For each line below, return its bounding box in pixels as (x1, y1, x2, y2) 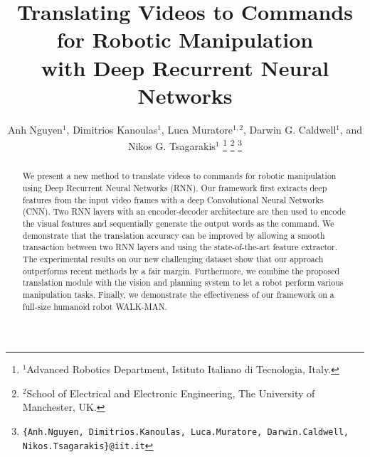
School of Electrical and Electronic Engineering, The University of (26, 385, 315, 400)
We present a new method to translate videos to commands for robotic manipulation (22, 170, 337, 182)
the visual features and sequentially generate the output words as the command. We (22, 217, 334, 229)
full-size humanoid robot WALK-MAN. (22, 300, 167, 312)
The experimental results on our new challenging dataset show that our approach (22, 252, 324, 264)
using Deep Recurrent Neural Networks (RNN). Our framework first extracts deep (22, 181, 327, 193)
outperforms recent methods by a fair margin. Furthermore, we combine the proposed (22, 264, 340, 276)
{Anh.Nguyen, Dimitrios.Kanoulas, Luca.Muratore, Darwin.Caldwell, (22, 426, 349, 437)
